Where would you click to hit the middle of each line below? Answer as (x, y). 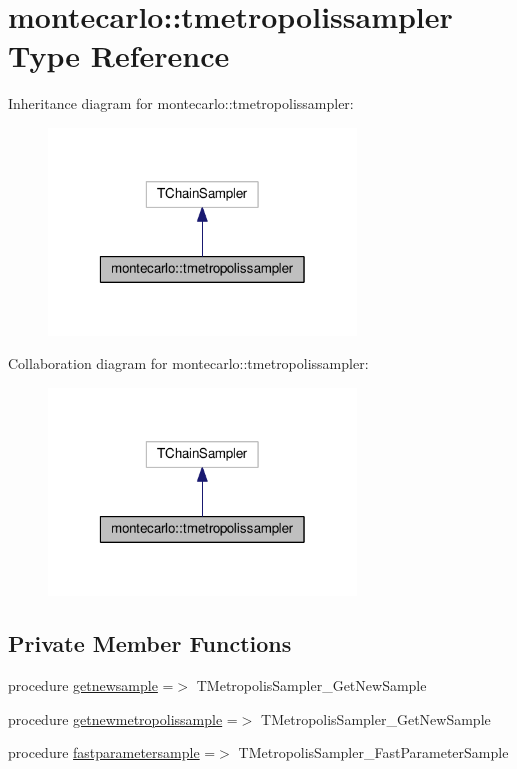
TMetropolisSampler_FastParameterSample (373, 752)
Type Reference (119, 55)
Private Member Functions (150, 643)
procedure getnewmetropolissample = (123, 718)
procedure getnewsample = (91, 685)
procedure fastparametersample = (112, 752)
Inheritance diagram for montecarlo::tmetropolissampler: (181, 103)
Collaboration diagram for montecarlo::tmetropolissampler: (188, 363)
